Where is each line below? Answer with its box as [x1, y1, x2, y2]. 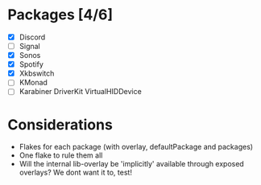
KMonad [19, 78, 48, 88]
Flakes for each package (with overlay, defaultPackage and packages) [19, 142, 254, 152]
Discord [19, 32, 46, 42]
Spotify [19, 60, 43, 69]
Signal [19, 42, 41, 51]
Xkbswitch [19, 68, 55, 78]
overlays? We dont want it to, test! [19, 167, 132, 178]
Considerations [7, 115, 114, 134]
